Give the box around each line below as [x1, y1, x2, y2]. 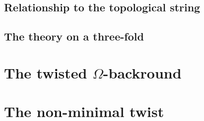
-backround [103, 62, 182, 82]
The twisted [4, 62, 87, 82]
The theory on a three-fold [4, 29, 144, 44]
